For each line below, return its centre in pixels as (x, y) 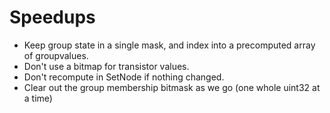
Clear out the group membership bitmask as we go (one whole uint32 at (172, 87)
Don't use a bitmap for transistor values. (106, 66)
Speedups (52, 17)
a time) (38, 98)
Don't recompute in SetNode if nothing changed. (124, 77)
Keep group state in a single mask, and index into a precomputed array (169, 45)
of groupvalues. (56, 55)
